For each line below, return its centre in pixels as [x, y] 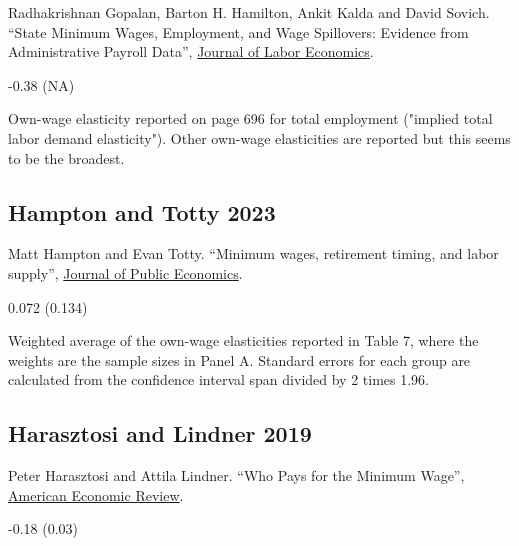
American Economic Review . [96, 494]
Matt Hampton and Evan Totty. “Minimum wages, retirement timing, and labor [253, 253]
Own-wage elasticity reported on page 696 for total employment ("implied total [250, 118]
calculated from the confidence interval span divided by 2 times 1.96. [219, 379]
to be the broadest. [66, 157]
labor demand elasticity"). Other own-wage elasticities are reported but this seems [259, 137]
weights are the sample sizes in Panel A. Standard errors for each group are [239, 359]
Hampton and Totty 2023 [142, 211]
